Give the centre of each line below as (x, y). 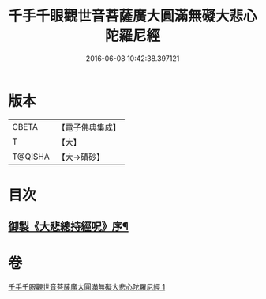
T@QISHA (31, 157)
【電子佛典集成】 (89, 127)
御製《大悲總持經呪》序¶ (68, 227)
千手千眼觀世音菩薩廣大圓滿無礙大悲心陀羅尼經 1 (87, 287)
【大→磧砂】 (81, 157)
